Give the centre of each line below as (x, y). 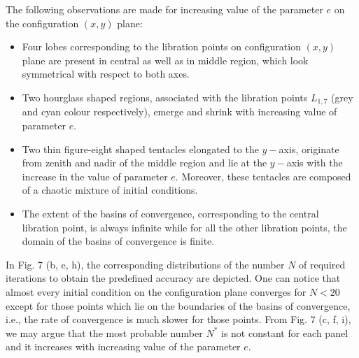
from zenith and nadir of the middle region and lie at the (145, 163)
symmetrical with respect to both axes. (106, 74)
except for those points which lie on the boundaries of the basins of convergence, (178, 305)
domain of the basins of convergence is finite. (118, 241)
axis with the (315, 163)
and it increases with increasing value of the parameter (123, 346)
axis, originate (309, 149)
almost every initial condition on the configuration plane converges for (156, 291)
